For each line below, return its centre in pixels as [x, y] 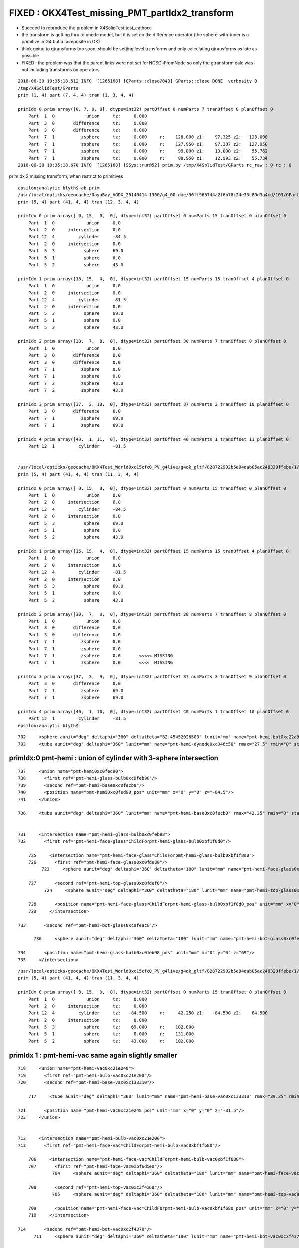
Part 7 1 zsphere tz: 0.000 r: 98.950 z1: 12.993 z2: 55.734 [148, 158]
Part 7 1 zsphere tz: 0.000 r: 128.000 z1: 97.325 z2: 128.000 [148, 137]
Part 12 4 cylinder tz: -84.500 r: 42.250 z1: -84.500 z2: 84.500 [148, 1013]
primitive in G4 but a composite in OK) [61, 42]
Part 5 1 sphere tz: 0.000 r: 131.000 [111, 1034]
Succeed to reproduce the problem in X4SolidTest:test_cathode [87, 28]
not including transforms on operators [61, 69]
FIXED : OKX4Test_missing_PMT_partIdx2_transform [122, 13]
